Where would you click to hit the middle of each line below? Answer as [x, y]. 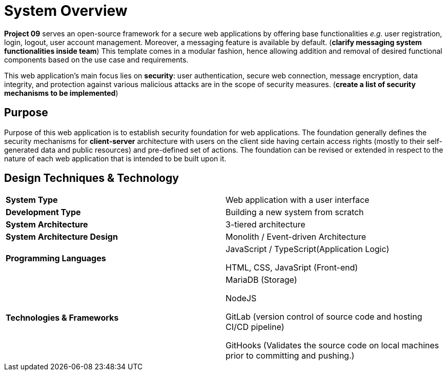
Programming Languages [56, 258]
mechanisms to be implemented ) [61, 93]
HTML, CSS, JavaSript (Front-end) [292, 268]
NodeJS [241, 298]
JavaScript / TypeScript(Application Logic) [308, 249]
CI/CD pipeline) [255, 327]
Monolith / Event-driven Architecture [296, 237]
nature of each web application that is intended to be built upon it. [115, 158]
